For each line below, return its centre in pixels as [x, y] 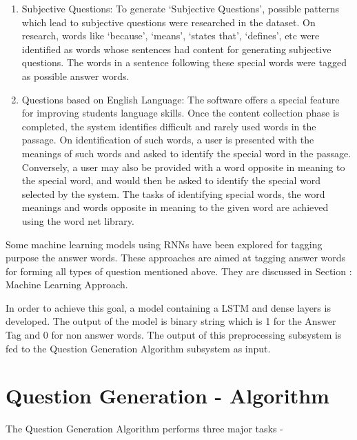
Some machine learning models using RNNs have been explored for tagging [164, 244]
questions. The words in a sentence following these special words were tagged [184, 62]
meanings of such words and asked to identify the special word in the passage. [186, 153]
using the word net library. [78, 220]
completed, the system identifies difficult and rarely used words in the [169, 126]
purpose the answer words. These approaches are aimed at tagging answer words [176, 258]
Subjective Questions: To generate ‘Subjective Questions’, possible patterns [181, 8]
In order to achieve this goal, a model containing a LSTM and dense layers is [168, 307]
